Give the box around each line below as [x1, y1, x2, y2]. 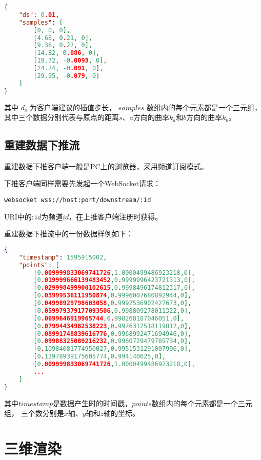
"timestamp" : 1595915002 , [18, 253, 107, 261]
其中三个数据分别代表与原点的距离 [4, 112, 119, 123]
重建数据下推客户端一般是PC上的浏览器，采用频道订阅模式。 [4, 161, 208, 171]
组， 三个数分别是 [4, 408, 64, 418]
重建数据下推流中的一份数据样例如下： [4, 228, 133, 239]
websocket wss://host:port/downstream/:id [4, 196, 151, 204]
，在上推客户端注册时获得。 [69, 211, 163, 222]
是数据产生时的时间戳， [53, 397, 132, 408]
